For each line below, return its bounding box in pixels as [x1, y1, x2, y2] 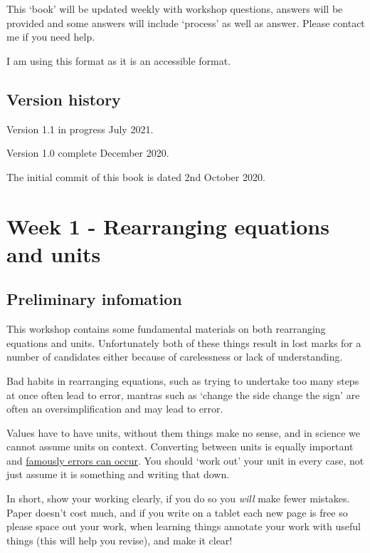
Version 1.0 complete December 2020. [6, 145, 169, 160]
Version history [6, 88, 121, 110]
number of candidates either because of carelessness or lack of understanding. [6, 349, 343, 364]
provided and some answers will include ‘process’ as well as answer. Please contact [6, 15, 365, 30]
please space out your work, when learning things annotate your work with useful [6, 519, 361, 534]
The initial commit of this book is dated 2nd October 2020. [6, 169, 265, 184]
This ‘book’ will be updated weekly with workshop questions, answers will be [6, 1, 343, 16]
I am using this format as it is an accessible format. [6, 53, 231, 68]
